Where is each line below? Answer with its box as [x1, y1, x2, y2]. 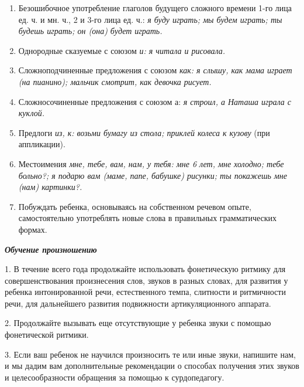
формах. [18, 223, 47, 235]
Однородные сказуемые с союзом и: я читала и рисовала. [18, 44, 226, 56]
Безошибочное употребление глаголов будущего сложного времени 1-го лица [18, 2, 292, 13]
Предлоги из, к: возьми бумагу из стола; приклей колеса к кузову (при [18, 126, 270, 138]
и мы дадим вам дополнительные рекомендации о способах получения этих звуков [5, 359, 299, 372]
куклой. [18, 107, 44, 119]
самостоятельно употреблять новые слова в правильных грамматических [18, 212, 277, 224]
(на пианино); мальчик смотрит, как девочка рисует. [18, 75, 212, 87]
